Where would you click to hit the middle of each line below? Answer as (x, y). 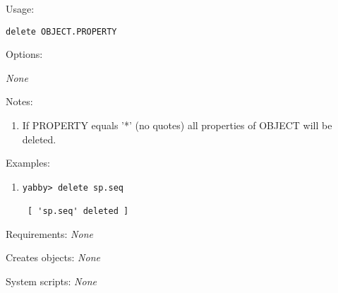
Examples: (28, 163)
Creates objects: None (53, 257)
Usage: (20, 8)
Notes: (19, 101)
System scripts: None (51, 281)
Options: (24, 54)
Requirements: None (49, 233)
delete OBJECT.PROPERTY (61, 31)
